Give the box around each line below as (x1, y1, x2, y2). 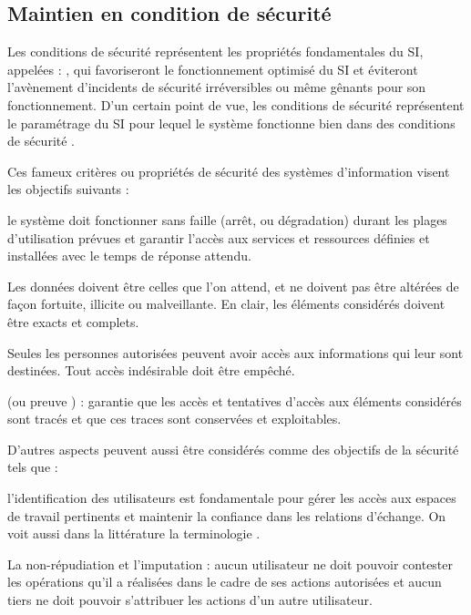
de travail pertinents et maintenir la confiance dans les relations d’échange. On (7, 506, 446, 525)
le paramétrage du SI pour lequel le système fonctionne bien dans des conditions (7, 113, 456, 132)
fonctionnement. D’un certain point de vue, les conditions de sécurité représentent (7, 95, 465, 114)
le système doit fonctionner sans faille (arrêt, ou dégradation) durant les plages (7, 210, 447, 229)
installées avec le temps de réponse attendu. (7, 246, 251, 265)
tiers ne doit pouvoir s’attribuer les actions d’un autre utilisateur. (7, 590, 373, 610)
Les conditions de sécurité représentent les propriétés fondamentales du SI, (7, 42, 424, 61)
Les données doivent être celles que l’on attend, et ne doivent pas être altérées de (7, 276, 459, 295)
